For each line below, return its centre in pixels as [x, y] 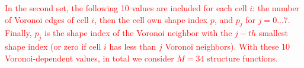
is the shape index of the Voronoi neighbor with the [138, 33]
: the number [276, 8]
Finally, [18, 33]
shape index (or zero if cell [53, 46]
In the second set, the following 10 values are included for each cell [126, 8]
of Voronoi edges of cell [47, 19]
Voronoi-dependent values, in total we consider [89, 58]
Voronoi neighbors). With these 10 [228, 46]
